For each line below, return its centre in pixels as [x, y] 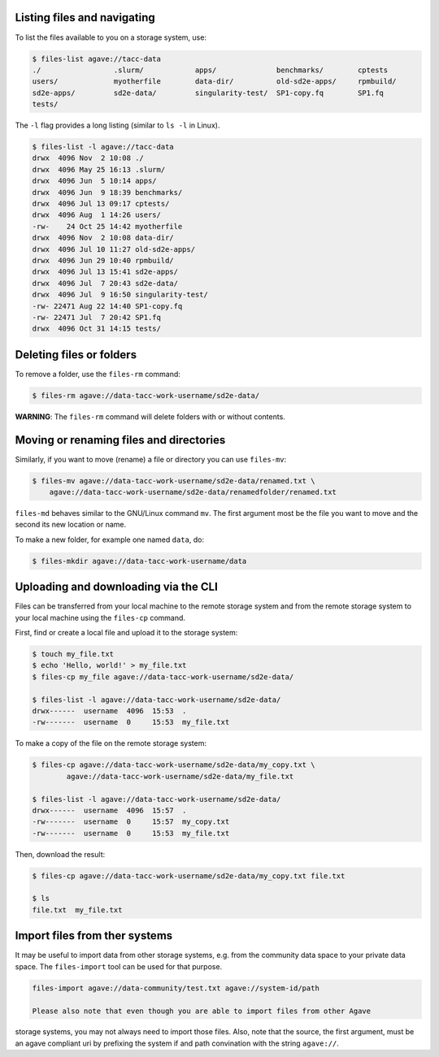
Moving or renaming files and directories [120, 440]
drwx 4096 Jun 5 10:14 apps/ [95, 181]
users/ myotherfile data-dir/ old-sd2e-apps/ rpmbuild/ [215, 82]
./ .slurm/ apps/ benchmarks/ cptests [210, 70]
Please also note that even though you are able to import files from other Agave [202, 1011]
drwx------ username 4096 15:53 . [109, 711]
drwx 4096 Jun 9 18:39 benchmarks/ [107, 192]
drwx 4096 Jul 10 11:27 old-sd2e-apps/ [113, 249]
